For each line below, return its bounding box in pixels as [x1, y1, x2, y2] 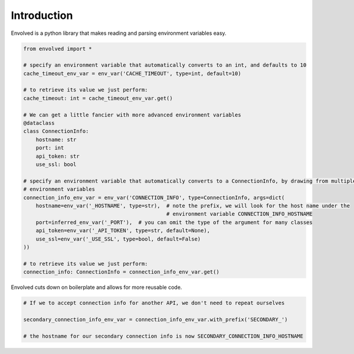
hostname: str [35, 136, 77, 143]
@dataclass [23, 120, 55, 126]
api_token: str [35, 152, 80, 160]
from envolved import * [23, 45, 93, 52]
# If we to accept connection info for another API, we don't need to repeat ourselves [23, 300, 285, 307]
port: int [35, 145, 64, 151]
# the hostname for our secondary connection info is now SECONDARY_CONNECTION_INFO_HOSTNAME [23, 333, 304, 339]
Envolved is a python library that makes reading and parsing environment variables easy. [11, 30, 227, 37]
